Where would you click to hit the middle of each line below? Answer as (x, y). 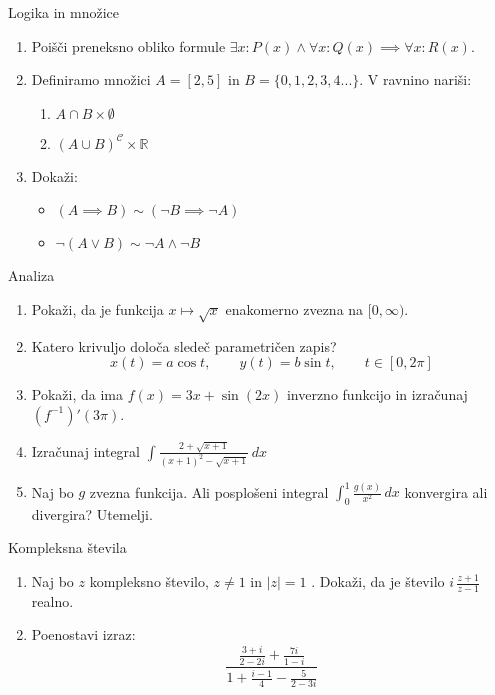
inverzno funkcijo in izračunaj (377, 394)
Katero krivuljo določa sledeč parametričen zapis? (184, 345)
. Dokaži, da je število (378, 581)
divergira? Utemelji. (92, 513)
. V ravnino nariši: (415, 79)
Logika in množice (64, 12)
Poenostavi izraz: (83, 634)
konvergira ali (446, 491)
